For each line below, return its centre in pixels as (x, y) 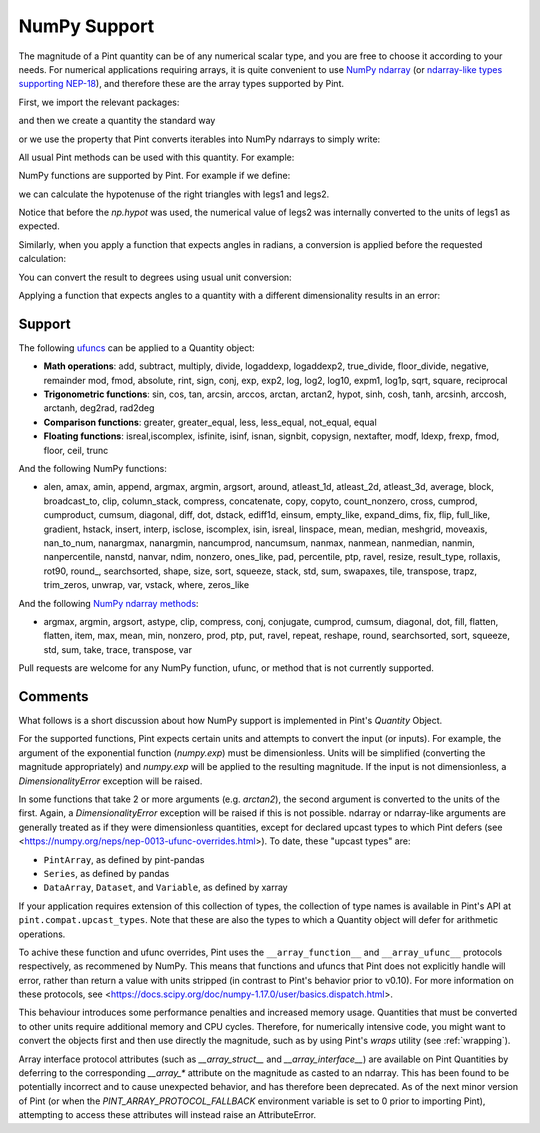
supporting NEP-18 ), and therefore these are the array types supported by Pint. (181, 84)
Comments (53, 696)
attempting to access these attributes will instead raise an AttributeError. (167, 1115)
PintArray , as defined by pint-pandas (124, 859)
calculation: (42, 259)
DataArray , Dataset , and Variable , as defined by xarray (166, 887)
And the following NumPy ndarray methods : (108, 603)
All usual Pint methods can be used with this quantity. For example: (156, 157)
